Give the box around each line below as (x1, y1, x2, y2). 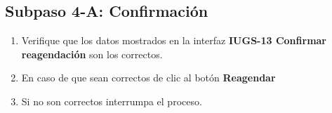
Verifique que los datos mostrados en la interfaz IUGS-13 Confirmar (21, 33, 327, 48)
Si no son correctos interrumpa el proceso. (21, 93, 202, 108)
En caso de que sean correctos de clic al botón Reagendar (21, 70, 276, 85)
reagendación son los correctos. (21, 46, 163, 61)
